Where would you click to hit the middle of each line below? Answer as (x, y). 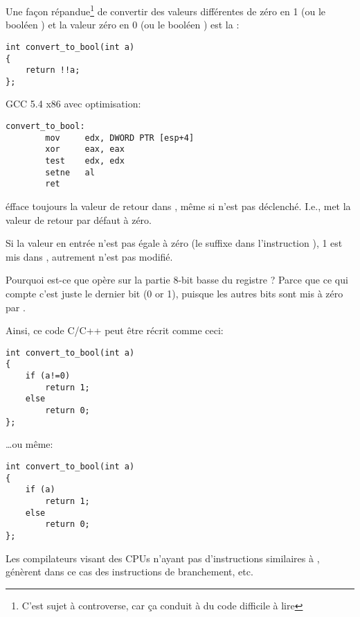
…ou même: (29, 444)
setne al (70, 172)
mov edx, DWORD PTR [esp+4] (120, 138)
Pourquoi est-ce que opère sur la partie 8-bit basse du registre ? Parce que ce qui (177, 280)
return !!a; (53, 70)
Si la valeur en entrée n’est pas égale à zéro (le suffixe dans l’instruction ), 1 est (174, 243)
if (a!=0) (48, 376)
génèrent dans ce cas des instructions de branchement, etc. (129, 572)
